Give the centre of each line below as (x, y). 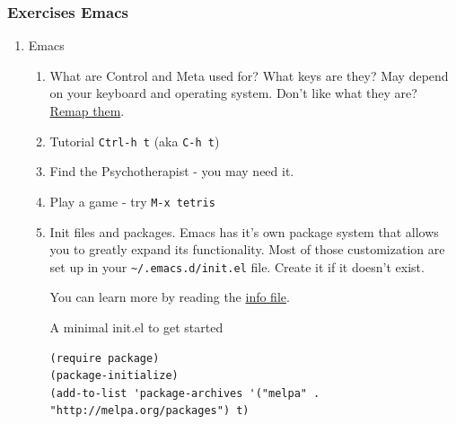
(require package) (105, 358)
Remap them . (87, 110)
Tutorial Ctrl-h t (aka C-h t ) (135, 141)
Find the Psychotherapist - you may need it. (172, 171)
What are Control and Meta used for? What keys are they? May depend (249, 75)
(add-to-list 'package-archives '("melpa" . (185, 393)
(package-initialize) (114, 376)
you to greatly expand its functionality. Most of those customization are (247, 249)
